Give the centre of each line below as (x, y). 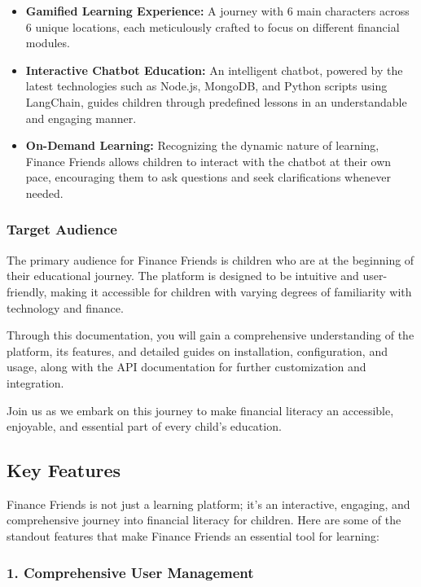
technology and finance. (65, 307)
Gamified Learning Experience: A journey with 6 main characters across (217, 11)
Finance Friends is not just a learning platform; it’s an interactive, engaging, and (208, 504)
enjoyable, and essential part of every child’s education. (144, 426)
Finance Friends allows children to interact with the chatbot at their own (208, 161)
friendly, (27, 291)
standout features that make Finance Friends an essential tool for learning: (193, 536)
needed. (44, 193)
